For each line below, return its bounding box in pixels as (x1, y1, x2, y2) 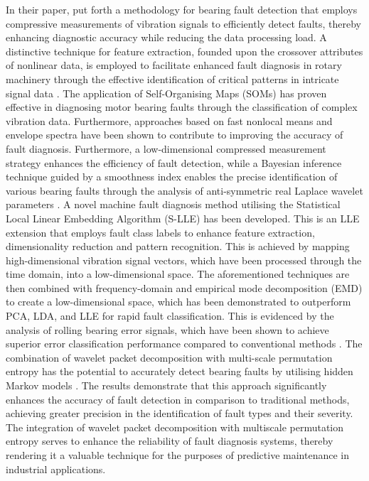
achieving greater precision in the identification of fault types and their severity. (6, 406, 353, 421)
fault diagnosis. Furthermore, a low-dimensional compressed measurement (6, 141, 326, 156)
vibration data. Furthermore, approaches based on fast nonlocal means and (6, 113, 333, 128)
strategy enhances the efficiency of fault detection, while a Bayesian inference (6, 155, 342, 170)
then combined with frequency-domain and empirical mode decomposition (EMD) (6, 280, 363, 295)
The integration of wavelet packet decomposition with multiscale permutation (6, 419, 344, 434)
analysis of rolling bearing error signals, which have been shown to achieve (6, 322, 329, 337)
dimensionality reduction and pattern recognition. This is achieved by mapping (6, 239, 350, 254)
